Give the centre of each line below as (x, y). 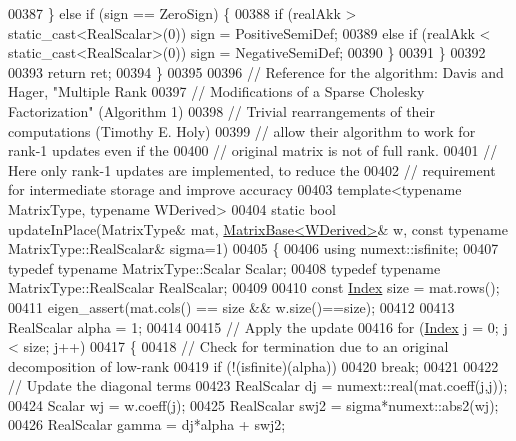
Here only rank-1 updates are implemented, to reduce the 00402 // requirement (252, 169)
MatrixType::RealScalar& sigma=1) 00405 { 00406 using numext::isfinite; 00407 (253, 248)
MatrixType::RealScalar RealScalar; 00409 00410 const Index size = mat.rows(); (254, 287)
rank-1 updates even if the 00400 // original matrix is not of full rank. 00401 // (253, 150)
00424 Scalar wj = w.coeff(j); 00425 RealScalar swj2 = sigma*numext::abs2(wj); (253, 404)
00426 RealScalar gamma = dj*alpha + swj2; (147, 424)
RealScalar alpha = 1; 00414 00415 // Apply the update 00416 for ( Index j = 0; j (258, 326)
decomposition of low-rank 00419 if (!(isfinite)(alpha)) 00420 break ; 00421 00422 (253, 365)
